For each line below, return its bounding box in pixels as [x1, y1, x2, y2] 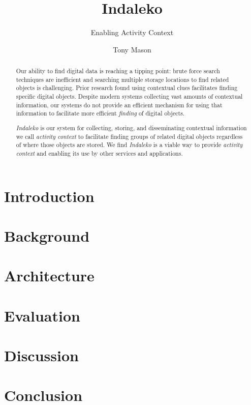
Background [4, 225, 90, 246]
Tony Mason [113, 44, 151, 54]
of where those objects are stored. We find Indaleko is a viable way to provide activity [16, 140, 243, 149]
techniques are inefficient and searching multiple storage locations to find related [16, 75, 229, 83]
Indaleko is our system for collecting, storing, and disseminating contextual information [16, 123, 247, 132]
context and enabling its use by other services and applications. [16, 149, 183, 157]
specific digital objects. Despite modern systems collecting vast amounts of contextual [16, 92, 243, 101]
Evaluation [4, 305, 80, 326]
